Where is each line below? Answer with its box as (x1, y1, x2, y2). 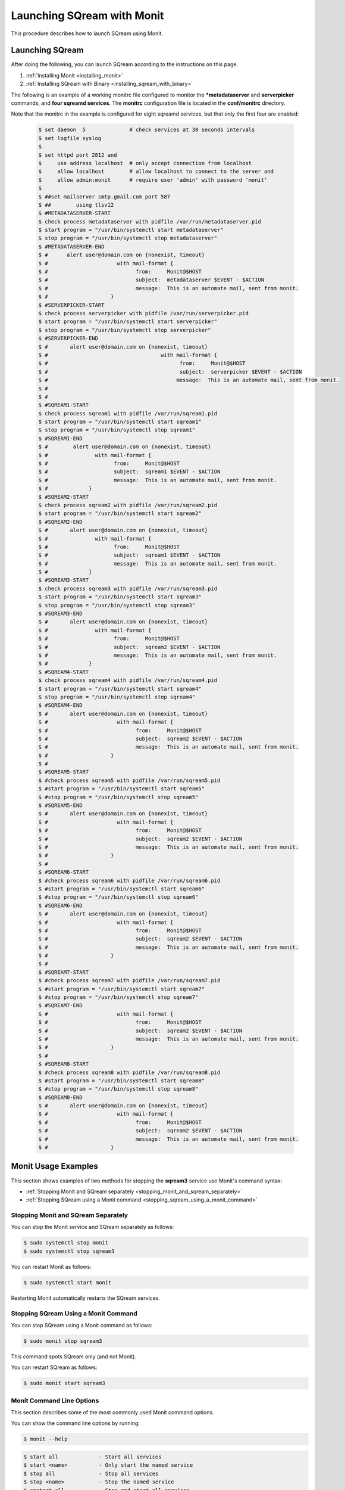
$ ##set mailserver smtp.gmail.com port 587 (38, 193, 171, 200)
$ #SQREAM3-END (38, 610, 83, 617)
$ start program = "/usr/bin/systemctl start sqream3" (38, 594, 202, 600)
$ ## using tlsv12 (38, 201, 114, 208)
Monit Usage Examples (11, 1161, 98, 1171)
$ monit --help (23, 1436, 68, 1442)
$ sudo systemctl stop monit (23, 1240, 109, 1246)
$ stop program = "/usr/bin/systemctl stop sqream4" (38, 693, 196, 700)
